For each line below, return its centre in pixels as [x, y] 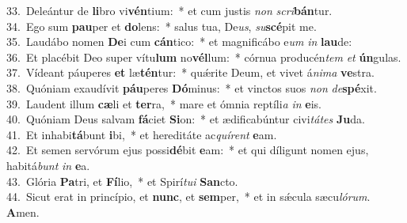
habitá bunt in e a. [48, 165]
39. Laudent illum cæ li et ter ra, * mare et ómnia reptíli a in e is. [164, 103]
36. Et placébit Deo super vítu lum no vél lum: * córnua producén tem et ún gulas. [204, 57]
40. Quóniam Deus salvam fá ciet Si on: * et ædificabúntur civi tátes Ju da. [186, 119]
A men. [23, 212]
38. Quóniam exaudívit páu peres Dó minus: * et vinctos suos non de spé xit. [192, 87]
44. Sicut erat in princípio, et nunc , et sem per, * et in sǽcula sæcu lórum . [188, 197]
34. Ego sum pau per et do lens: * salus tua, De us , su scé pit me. [162, 26]
